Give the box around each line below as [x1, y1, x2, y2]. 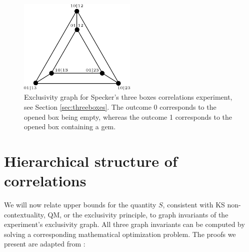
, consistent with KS [162, 199, 225, 210]
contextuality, [4, 209, 45, 219]
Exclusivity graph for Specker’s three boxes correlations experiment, [24, 92, 232, 102]
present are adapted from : [4, 238, 85, 249]
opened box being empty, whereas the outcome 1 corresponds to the [24, 111, 232, 122]
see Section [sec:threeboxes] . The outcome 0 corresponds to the [24, 101, 216, 112]
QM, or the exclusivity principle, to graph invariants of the [47, 209, 228, 219]
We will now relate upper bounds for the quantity [4, 199, 156, 210]
